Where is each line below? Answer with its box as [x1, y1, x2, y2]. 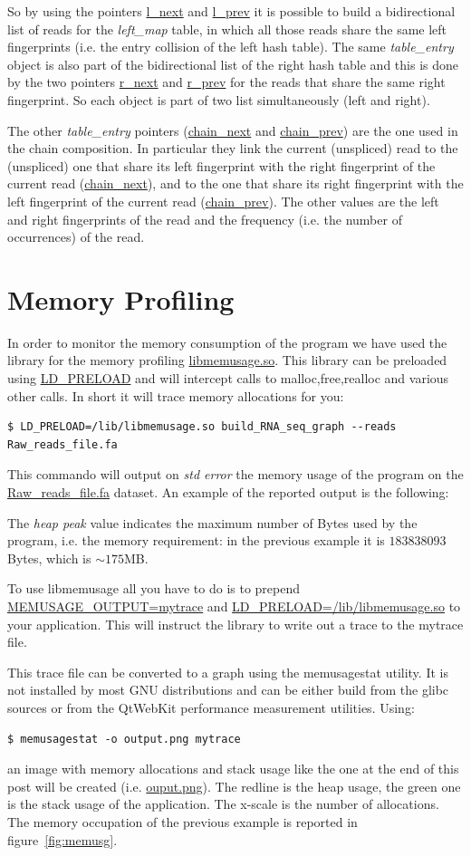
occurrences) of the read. [7, 227, 145, 246]
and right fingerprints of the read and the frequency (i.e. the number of [7, 209, 402, 228]
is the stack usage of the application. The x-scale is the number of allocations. [7, 794, 439, 813]
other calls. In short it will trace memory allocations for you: [7, 386, 344, 405]
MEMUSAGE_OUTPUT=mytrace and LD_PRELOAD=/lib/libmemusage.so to [7, 596, 461, 615]
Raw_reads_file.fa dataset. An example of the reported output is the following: [7, 483, 449, 501]
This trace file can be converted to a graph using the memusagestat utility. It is [7, 662, 448, 681]
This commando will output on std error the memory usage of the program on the [7, 465, 464, 484]
